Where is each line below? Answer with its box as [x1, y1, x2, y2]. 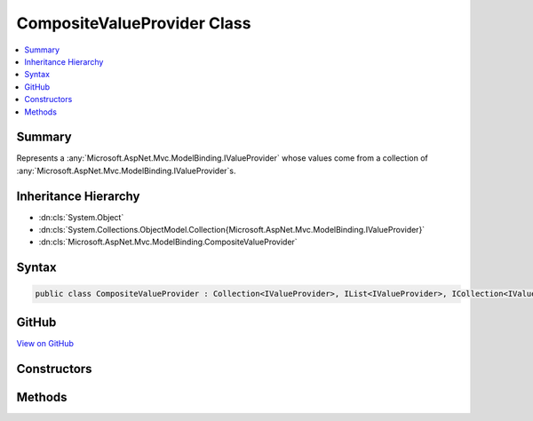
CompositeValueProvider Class [16, 13, 251, 33]
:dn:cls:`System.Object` [38, 211, 124, 222]
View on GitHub [16, 338, 75, 348]
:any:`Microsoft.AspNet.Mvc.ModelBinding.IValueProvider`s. [16, 165, 236, 176]
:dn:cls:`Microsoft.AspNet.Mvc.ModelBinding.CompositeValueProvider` [38, 236, 298, 248]
